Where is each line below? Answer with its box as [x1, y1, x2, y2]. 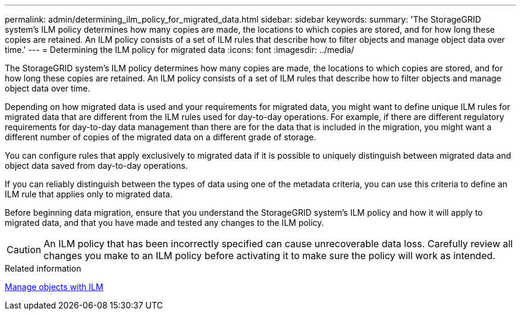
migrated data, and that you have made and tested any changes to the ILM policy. [5, 218, 324, 228]
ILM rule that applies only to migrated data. [5, 189, 172, 199]
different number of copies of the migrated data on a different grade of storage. [5, 132, 316, 142]
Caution [7, 244, 42, 256]
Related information [5, 263, 81, 273]
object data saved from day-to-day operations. [5, 160, 188, 171]
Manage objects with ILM [5, 282, 103, 292]
